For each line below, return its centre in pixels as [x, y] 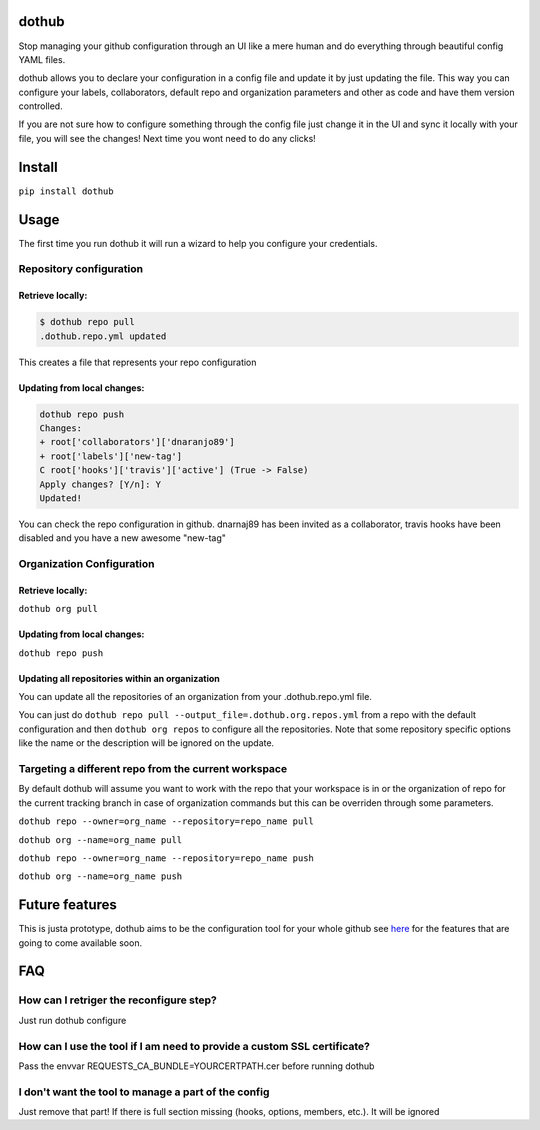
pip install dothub [66, 191]
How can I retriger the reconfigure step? [117, 1000]
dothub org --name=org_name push [100, 876]
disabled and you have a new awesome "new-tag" [122, 538]
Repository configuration [81, 269]
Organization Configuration [86, 564]
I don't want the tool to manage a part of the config [144, 1092]
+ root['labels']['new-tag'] [111, 456]
